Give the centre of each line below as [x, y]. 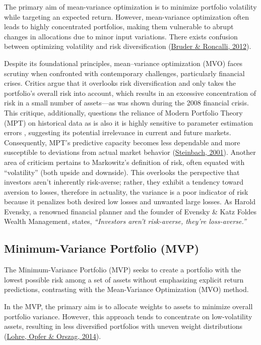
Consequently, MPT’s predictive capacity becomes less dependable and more [122, 142]
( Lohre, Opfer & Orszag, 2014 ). [53, 336]
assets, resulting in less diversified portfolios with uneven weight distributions [123, 326]
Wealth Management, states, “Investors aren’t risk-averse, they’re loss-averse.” [125, 221]
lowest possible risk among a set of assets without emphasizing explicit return [124, 279]
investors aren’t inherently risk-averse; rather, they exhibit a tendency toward [124, 182]
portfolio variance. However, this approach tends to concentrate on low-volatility [128, 316]
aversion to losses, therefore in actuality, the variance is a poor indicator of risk [126, 191]
